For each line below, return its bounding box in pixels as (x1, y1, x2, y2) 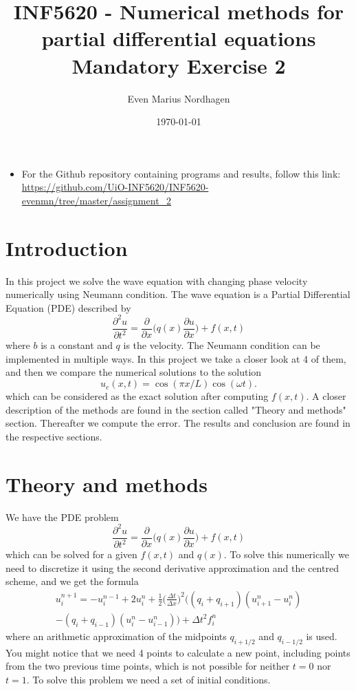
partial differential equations (41, 24, 316, 52)
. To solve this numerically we (223, 547, 349, 562)
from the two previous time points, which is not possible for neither (5, 659, 290, 673)
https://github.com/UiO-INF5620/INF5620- (21, 180, 209, 194)
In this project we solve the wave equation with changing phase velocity (5, 273, 308, 288)
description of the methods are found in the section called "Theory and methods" (5, 402, 346, 416)
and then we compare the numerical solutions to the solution (5, 365, 262, 379)
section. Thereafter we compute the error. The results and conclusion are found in (5, 416, 351, 430)
